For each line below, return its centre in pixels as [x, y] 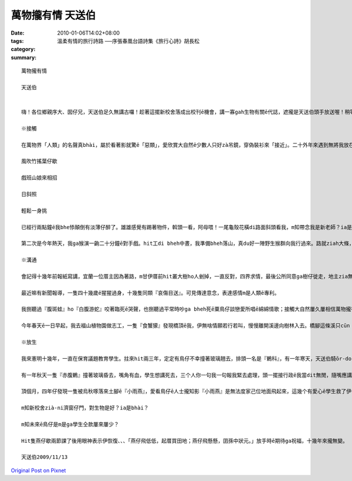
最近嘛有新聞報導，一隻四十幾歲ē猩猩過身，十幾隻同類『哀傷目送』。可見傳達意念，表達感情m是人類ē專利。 [150, 293]
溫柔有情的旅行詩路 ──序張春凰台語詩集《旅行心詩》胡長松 [128, 41]
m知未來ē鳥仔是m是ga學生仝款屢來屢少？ [70, 424]
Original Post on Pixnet [38, 470]
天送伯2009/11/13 [45, 457]
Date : [18, 33]
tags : [17, 41]
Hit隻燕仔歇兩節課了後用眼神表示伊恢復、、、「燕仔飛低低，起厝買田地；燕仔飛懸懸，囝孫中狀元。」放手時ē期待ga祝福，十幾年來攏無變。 [185, 441]
